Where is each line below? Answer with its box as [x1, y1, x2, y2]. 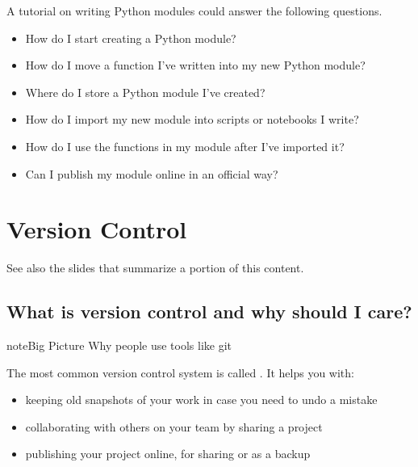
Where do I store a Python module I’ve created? [25, 83, 265, 100]
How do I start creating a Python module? [25, 29, 236, 46]
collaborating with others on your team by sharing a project [25, 418, 323, 435]
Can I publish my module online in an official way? [25, 165, 278, 182]
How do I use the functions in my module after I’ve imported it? [25, 137, 345, 154]
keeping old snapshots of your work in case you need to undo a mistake [25, 391, 378, 408]
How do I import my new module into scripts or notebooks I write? [25, 111, 359, 128]
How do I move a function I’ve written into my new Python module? [25, 57, 366, 74]
